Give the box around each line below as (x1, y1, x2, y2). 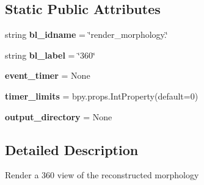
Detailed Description (5, 140, 139, 159)
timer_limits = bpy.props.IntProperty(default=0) (5, 89, 199, 102)
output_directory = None (5, 110, 112, 123)
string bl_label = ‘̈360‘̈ (5, 48, 95, 61)
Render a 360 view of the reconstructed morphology (5, 169, 199, 181)
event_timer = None (5, 69, 90, 82)
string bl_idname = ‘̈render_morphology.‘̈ (5, 28, 168, 41)
